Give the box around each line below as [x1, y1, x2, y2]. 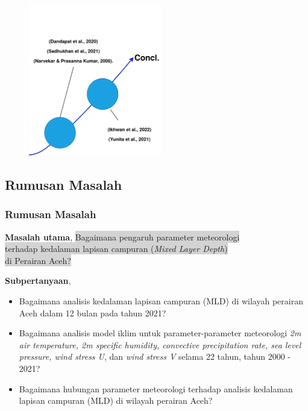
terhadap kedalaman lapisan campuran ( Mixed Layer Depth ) [5, 242, 228, 255]
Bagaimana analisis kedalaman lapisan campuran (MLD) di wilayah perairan [19, 294, 303, 307]
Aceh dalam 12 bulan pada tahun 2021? [19, 306, 166, 319]
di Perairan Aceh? [5, 254, 71, 266]
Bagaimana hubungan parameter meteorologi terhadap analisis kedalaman [19, 382, 293, 395]
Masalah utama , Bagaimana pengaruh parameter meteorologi [5, 230, 240, 243]
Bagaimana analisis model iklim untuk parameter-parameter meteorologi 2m [19, 327, 301, 339]
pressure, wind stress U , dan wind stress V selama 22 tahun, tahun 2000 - [19, 350, 291, 363]
